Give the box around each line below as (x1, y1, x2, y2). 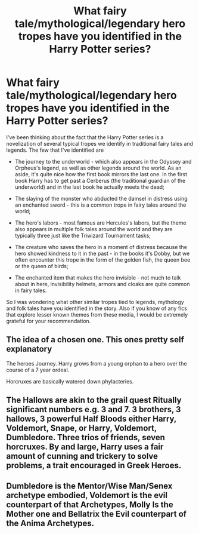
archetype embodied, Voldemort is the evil (6, 490, 168, 500)
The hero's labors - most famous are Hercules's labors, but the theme (14, 219, 186, 226)
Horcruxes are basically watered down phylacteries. (6, 378, 134, 385)
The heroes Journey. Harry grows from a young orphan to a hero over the (6, 360, 187, 367)
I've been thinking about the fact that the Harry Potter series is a (6, 133, 164, 141)
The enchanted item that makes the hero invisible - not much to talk (14, 274, 181, 281)
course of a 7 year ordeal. (6, 366, 70, 373)
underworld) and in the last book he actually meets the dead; (14, 183, 165, 191)
